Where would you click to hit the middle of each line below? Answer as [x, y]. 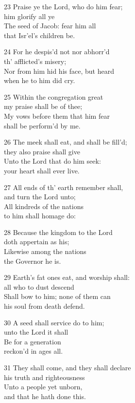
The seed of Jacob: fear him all [50, 26]
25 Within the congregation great [54, 96]
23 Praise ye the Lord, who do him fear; [63, 6]
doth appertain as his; [37, 242]
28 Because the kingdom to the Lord [58, 232]
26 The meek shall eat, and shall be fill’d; [66, 142]
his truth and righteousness [44, 377]
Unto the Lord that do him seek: [52, 161]
